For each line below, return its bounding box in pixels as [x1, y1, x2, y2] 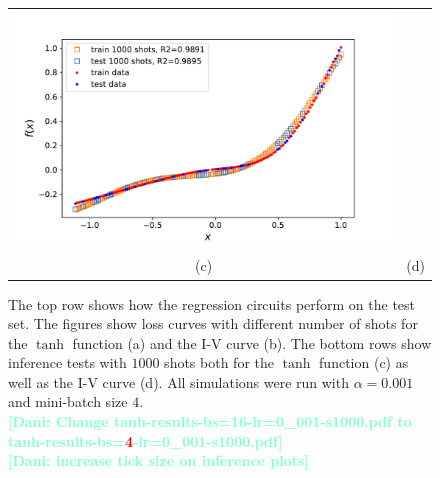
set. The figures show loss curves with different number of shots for [8, 313, 418, 334]
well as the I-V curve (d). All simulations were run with [8, 371, 349, 392]
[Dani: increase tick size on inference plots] [8, 450, 309, 471]
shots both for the [164, 352, 274, 373]
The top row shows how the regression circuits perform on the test [8, 293, 416, 314]
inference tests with [8, 352, 127, 373]
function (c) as [319, 352, 409, 373]
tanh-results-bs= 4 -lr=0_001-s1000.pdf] [8, 430, 283, 451]
